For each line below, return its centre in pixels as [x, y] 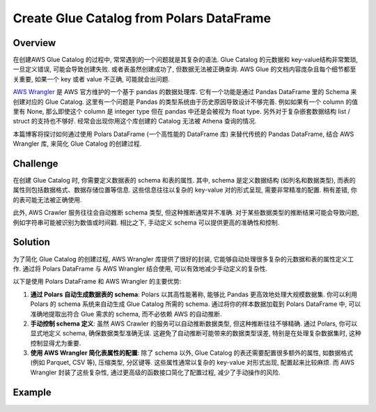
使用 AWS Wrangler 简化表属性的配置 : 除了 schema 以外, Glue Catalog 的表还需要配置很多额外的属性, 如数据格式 [191, 353]
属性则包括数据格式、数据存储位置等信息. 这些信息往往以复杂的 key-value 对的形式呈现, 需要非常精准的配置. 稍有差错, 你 [185, 190]
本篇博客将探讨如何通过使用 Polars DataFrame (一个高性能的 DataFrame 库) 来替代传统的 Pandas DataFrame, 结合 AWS [183, 134]
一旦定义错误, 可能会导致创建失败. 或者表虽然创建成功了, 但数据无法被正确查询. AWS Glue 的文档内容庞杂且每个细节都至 [185, 69]
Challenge [36, 163]
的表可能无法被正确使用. [48, 199]
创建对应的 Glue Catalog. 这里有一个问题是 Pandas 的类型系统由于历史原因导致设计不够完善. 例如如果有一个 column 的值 [186, 102]
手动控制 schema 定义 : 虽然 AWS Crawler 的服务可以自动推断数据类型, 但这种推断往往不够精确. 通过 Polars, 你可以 [194, 323]
